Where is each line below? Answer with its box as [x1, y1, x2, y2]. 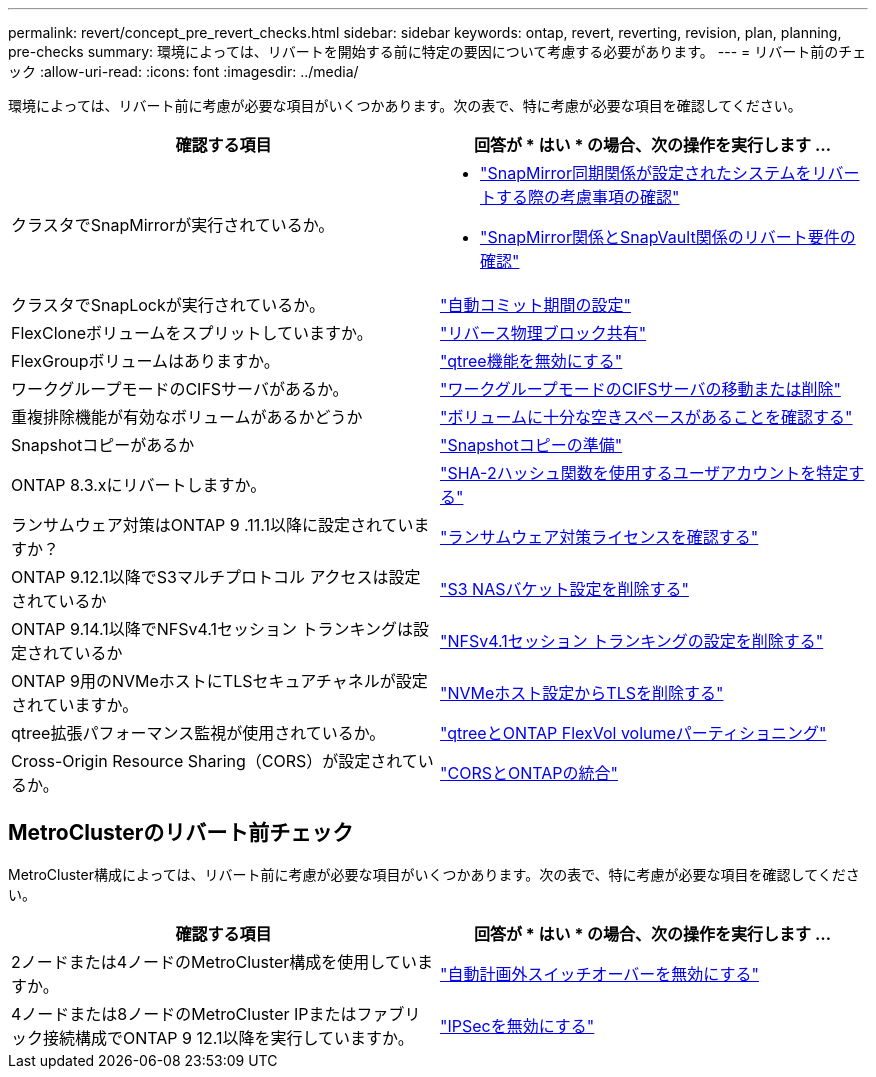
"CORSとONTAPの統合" [440, 763, 618, 783]
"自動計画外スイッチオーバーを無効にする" [440, 963, 759, 984]
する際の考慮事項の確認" [496, 187, 680, 207]
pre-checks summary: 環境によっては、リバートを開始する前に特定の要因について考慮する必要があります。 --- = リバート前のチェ [8, 43, 867, 60]
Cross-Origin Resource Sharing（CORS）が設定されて [11, 751, 418, 771]
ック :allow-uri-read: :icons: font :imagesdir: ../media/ [8, 63, 359, 80]
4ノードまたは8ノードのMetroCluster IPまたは [11, 1003, 357, 1024]
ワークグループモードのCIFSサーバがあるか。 [11, 379, 349, 399]
